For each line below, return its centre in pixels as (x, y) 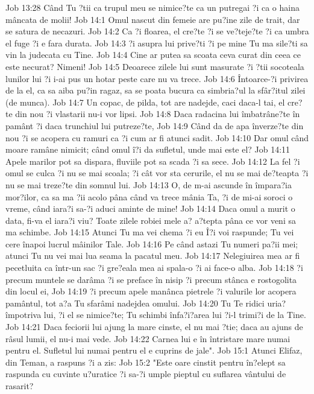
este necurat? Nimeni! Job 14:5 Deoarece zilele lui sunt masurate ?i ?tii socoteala (155, 66)
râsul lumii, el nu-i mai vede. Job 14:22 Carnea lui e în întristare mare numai (148, 338)
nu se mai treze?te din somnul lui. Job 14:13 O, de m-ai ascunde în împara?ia (149, 184)
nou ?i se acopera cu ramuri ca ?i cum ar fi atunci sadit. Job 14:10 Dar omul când (157, 137)
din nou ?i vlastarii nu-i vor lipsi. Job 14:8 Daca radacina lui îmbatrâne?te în (158, 114)
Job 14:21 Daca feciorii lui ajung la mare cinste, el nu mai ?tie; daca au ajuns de (154, 327)
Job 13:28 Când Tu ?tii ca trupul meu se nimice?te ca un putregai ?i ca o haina (152, 7)
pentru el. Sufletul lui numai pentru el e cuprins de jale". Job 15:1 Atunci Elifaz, (154, 350)
